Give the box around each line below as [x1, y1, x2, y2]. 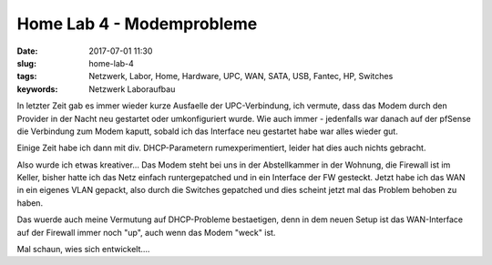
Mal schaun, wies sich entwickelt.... [16, 244, 150, 255]
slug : [16, 57, 36, 68]
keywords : [16, 83, 58, 95]
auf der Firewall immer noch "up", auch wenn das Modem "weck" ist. [16, 227, 276, 238]
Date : [16, 46, 38, 56]
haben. [16, 197, 44, 209]
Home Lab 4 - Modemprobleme [16, 14, 258, 34]
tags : [16, 71, 37, 82]
